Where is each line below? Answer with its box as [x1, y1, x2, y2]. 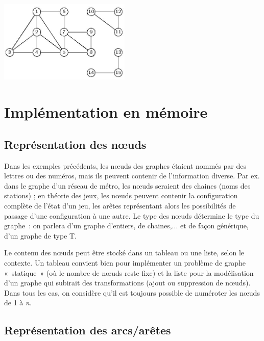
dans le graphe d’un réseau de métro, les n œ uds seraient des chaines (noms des [4, 180, 251, 191]
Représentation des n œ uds [4, 136, 147, 152]
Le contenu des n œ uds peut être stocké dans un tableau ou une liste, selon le [4, 247, 245, 258]
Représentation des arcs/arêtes [4, 322, 171, 338]
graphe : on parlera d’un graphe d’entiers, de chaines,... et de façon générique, [4, 220, 249, 231]
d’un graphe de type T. [4, 230, 77, 241]
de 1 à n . [4, 297, 32, 308]
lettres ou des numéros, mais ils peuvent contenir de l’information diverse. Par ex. [4, 170, 260, 181]
